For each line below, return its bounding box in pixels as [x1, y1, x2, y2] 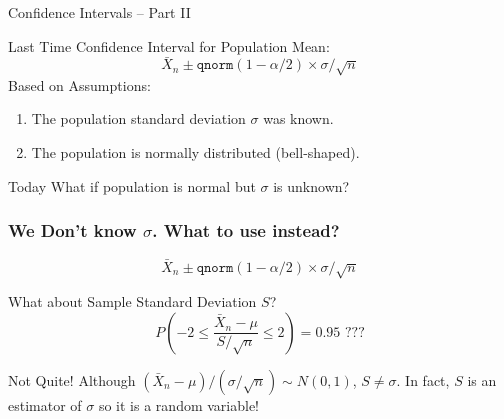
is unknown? [273, 175, 350, 196]
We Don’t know [8, 218, 137, 243]
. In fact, [396, 369, 450, 390]
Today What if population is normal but [8, 175, 256, 196]
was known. [263, 108, 334, 129]
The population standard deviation [31, 108, 246, 129]
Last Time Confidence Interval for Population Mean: [8, 35, 330, 56]
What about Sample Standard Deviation [8, 291, 257, 311]
